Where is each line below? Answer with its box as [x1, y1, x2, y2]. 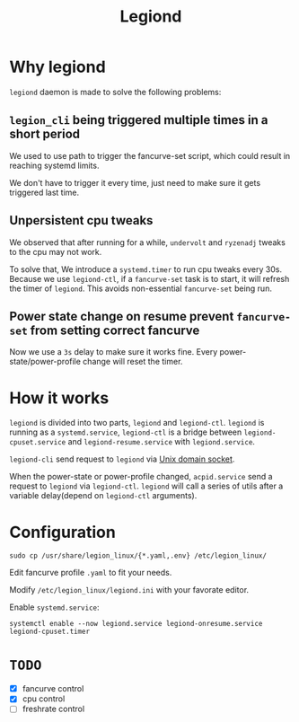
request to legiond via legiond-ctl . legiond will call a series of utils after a [9, 480, 284, 491]
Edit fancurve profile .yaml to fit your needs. [9, 568, 172, 578]
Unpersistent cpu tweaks [9, 213, 154, 228]
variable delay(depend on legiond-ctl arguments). [9, 490, 198, 501]
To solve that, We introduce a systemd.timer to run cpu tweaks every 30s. [9, 263, 283, 275]
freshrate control [22, 703, 85, 715]
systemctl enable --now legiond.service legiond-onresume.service [9, 620, 263, 629]
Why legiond [9, 57, 106, 77]
